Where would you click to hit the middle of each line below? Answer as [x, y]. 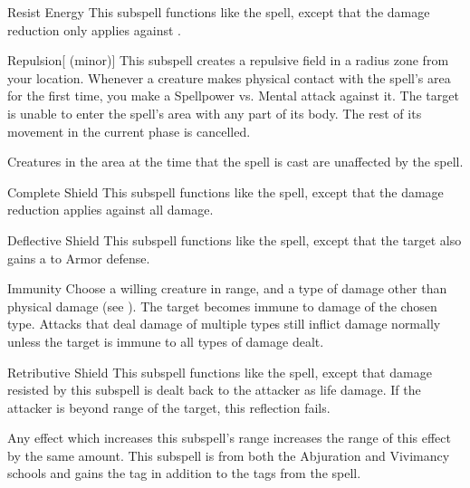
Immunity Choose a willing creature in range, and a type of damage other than [227, 288]
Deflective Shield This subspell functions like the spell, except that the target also [235, 239]
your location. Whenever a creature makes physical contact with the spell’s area [229, 77]
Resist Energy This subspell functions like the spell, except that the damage [219, 12]
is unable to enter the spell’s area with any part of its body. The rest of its [215, 113]
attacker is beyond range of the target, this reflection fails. [169, 407]
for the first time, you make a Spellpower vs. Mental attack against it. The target [233, 96]
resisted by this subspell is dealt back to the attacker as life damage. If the [214, 390]
